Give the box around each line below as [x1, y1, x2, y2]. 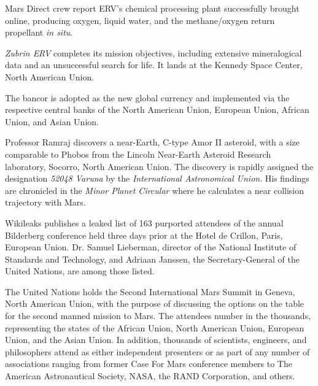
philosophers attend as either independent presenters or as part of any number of [5, 345, 310, 358]
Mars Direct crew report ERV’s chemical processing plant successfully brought [5, 2, 300, 14]
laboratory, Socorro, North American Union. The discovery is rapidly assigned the [5, 160, 314, 172]
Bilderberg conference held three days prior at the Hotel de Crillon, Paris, [5, 228, 283, 241]
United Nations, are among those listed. [5, 264, 155, 277]
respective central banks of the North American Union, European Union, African [5, 103, 309, 116]
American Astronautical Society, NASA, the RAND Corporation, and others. [5, 369, 295, 382]
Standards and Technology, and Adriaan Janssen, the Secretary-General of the [5, 252, 300, 265]
